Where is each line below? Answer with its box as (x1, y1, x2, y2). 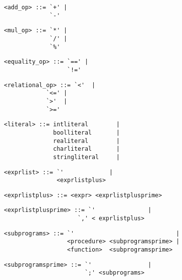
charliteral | (53, 145, 120, 153)
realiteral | (53, 137, 120, 144)
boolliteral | (53, 129, 120, 136)
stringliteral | (53, 153, 120, 161)
